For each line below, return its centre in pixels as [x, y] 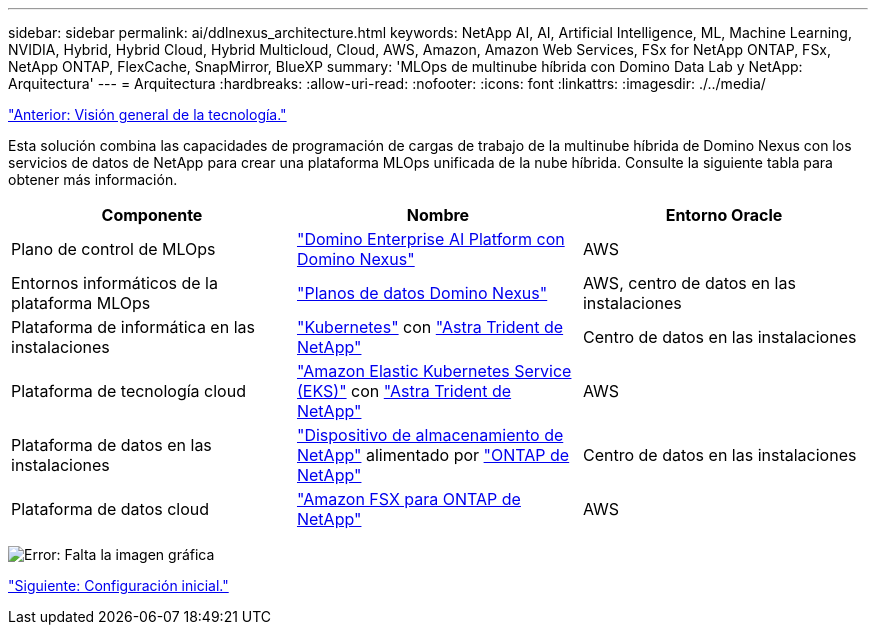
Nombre [438, 215]
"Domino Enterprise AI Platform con [430, 239]
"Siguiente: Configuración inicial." [118, 585]
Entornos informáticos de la [114, 283]
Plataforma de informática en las [133, 327]
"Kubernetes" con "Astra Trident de [430, 327]
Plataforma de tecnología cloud [128, 391]
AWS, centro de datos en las [689, 283]
